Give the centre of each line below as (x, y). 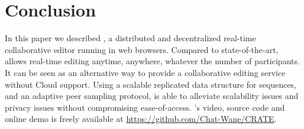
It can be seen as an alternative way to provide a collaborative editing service (145, 72)
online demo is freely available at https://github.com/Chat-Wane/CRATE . (141, 119)
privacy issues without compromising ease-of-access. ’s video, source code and (145, 107)
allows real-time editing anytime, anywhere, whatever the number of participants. (152, 61)
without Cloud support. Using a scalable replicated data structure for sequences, (151, 84)
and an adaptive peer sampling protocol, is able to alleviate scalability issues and (152, 96)
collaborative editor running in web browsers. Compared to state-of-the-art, (142, 49)
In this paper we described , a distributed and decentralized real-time (130, 38)
